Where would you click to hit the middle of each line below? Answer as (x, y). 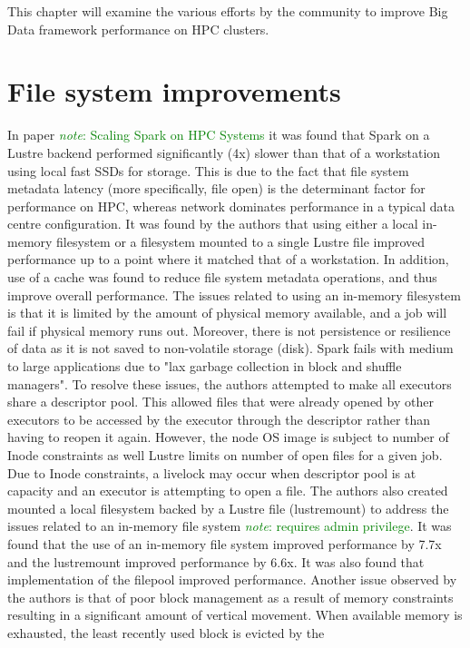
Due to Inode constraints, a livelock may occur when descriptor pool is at (212, 472)
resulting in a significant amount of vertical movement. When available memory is (235, 615)
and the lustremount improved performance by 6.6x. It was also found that (216, 561)
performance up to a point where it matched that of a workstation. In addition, (228, 259)
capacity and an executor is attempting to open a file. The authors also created (228, 491)
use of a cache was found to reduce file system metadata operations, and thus (222, 277)
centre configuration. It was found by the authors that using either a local (213, 224)
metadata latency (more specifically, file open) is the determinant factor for (216, 188)
